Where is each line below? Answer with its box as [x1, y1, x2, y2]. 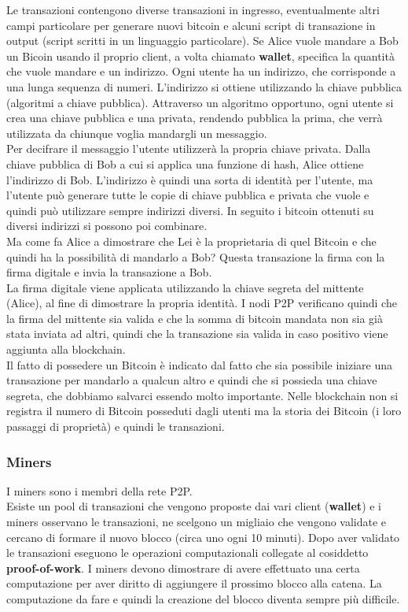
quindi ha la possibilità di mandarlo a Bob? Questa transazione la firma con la [6, 248, 385, 265]
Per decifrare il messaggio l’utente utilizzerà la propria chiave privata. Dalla [6, 140, 371, 157]
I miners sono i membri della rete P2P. [6, 482, 193, 499]
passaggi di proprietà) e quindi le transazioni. [6, 418, 225, 435]
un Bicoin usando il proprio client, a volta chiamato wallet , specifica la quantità [6, 47, 395, 64]
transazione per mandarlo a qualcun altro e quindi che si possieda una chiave [6, 372, 377, 388]
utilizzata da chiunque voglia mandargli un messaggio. [6, 124, 267, 141]
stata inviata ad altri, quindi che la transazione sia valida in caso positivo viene [6, 325, 388, 342]
